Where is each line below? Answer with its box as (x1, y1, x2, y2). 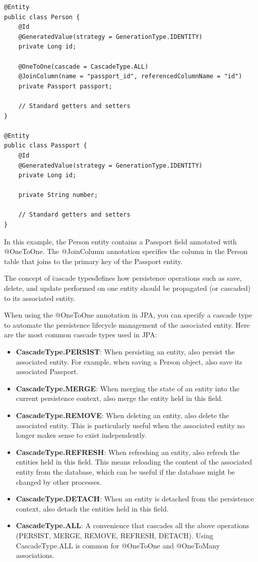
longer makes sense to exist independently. (16, 430, 147, 440)
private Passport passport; (18, 82, 112, 90)
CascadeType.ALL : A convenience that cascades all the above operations (16, 520, 249, 531)
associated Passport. (16, 366, 79, 377)
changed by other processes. (16, 476, 102, 487)
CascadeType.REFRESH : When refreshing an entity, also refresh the (16, 446, 240, 457)
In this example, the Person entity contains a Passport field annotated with (4, 236, 237, 246)
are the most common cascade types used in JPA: (4, 329, 157, 340)
